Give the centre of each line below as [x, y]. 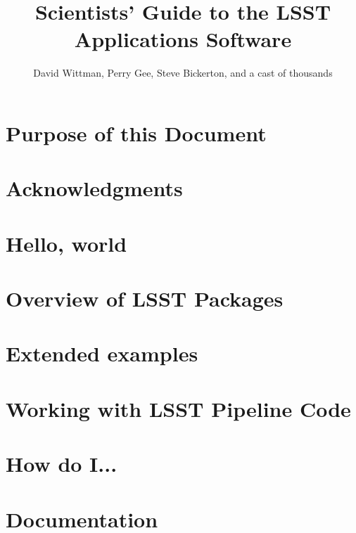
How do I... [62, 464]
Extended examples [102, 353]
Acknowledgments [94, 188]
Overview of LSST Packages [145, 298]
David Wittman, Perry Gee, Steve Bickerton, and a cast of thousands [183, 73]
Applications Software [183, 39]
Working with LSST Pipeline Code [178, 408]
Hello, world [66, 243]
